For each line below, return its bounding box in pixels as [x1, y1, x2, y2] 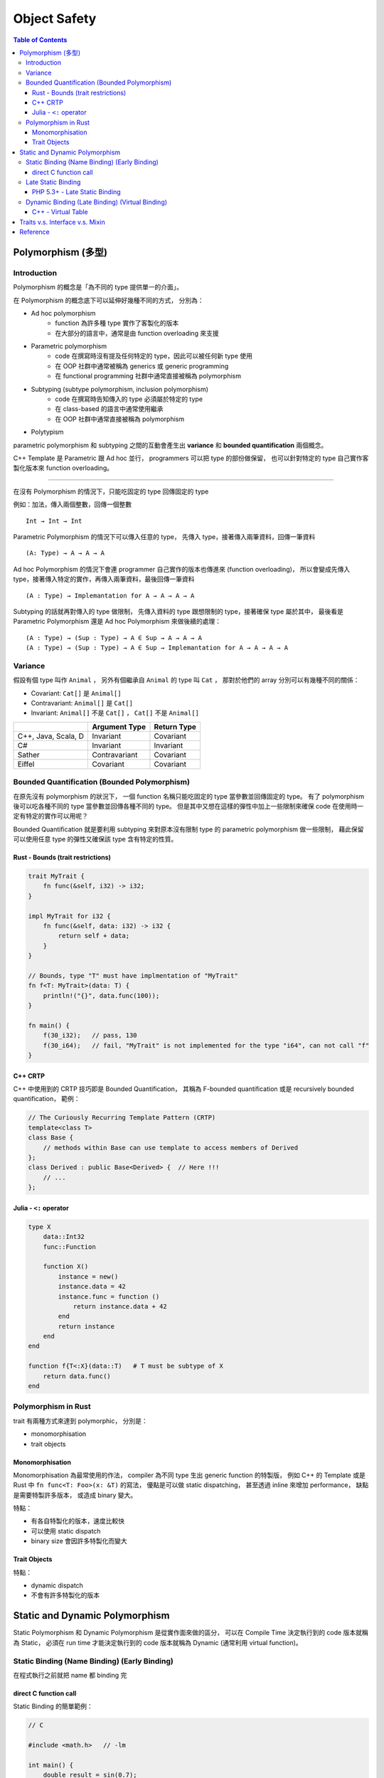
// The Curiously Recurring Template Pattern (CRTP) [28, 1114, 216, 1122]
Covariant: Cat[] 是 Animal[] [31, 688, 122, 697]
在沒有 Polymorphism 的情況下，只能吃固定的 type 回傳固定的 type [13, 487, 209, 496]
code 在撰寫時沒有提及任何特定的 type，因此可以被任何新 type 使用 [55, 352, 252, 361]
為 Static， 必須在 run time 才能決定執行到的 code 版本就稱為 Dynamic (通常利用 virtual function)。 [13, 1638, 302, 1646]
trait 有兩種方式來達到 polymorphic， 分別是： [13, 1416, 149, 1425]
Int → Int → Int [26, 516, 82, 525]
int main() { [28, 1761, 74, 1769]
